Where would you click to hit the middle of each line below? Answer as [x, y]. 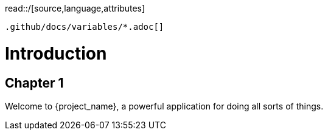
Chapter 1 [34, 83]
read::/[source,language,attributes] [75, 8]
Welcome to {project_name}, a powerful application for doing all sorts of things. [164, 106]
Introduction [56, 53]
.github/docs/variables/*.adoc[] [85, 27]
